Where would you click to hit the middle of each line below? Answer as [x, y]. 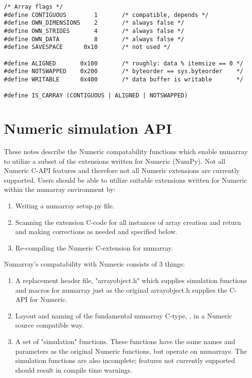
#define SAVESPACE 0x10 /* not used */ [87, 47]
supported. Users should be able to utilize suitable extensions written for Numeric [126, 180]
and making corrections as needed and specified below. [96, 231]
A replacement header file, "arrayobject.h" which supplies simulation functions [131, 280]
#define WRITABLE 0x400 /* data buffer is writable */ [124, 79]
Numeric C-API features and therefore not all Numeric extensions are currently [122, 170]
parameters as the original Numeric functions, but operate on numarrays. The [131, 351]
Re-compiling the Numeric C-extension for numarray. [94, 247]
